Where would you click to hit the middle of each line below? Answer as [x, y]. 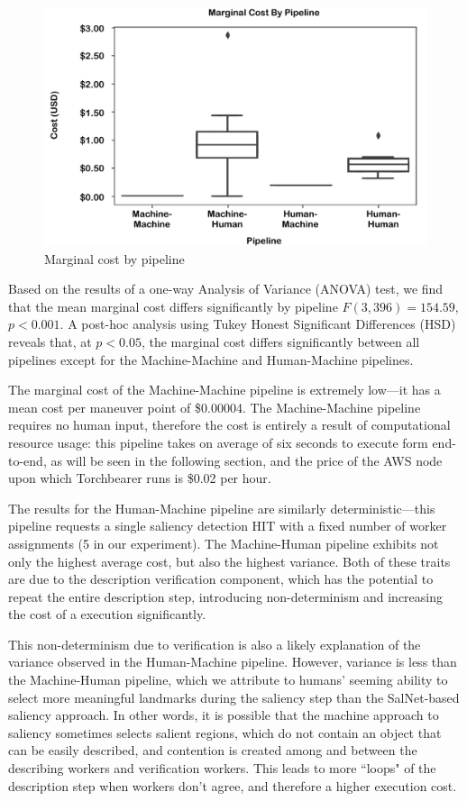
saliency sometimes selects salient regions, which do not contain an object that [225, 732]
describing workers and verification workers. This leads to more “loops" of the [222, 768]
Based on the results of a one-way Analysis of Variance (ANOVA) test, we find [226, 289]
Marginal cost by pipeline [114, 258]
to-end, [27, 460]
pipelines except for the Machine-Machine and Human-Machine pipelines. [211, 359]
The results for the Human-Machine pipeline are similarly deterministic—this [222, 508]
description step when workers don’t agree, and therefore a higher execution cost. [233, 785]
